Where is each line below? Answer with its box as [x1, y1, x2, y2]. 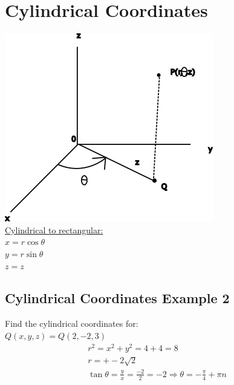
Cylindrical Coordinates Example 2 [5, 289, 230, 307]
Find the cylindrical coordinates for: [5, 317, 138, 330]
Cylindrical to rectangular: [5, 223, 103, 236]
